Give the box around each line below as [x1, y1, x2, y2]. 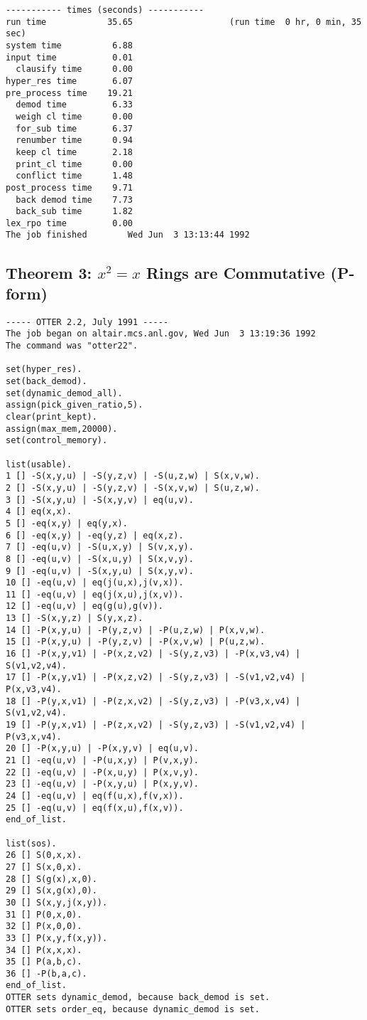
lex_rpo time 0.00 [6, 218, 133, 228]
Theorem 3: [6, 261, 92, 283]
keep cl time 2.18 [16, 147, 133, 157]
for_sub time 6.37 [16, 123, 133, 134]
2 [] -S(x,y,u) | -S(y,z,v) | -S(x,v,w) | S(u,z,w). [6, 482, 260, 493]
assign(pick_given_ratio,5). [6, 400, 143, 410]
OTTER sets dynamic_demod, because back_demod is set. [6, 992, 270, 1003]
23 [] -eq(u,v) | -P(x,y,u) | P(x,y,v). [6, 779, 199, 790]
